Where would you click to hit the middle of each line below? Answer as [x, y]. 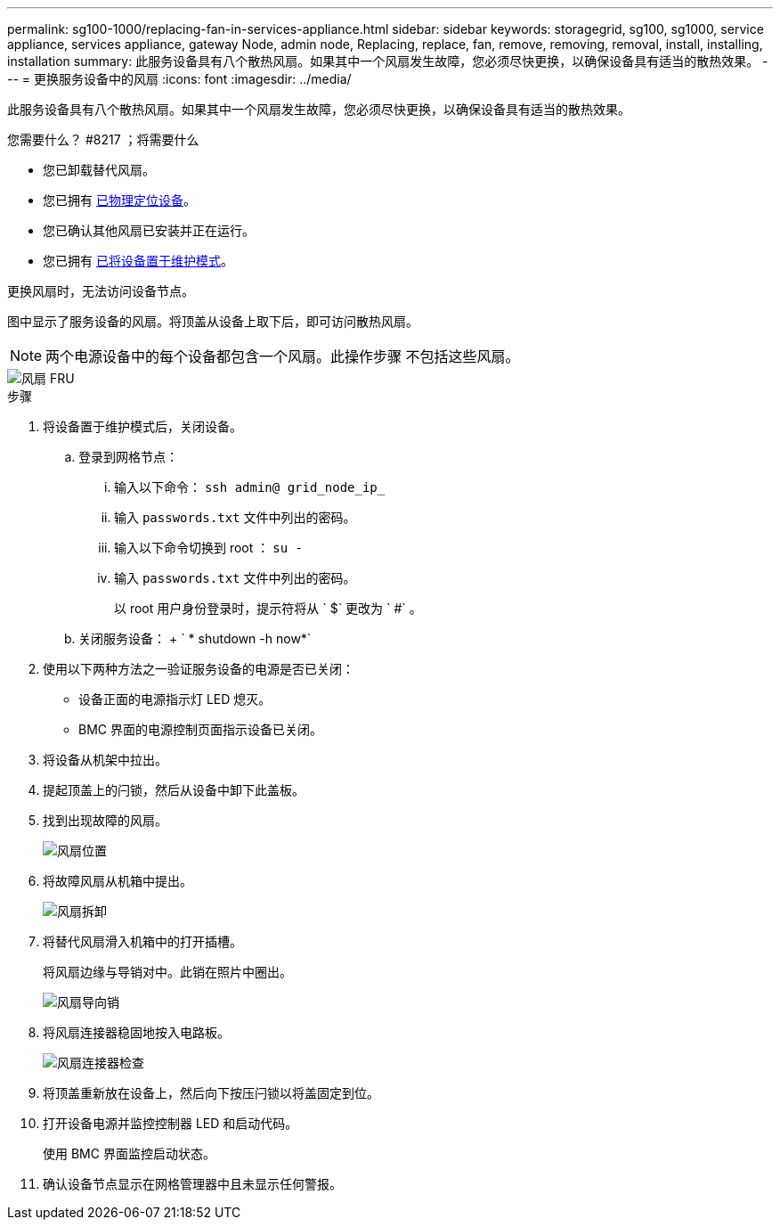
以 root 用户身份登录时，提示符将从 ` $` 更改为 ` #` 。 [268, 608]
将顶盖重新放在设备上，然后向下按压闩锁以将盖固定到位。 [211, 1093]
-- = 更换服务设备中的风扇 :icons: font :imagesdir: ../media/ [179, 79]
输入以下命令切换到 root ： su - [208, 548]
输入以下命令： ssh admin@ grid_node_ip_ [250, 487]
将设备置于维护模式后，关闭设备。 [142, 426]
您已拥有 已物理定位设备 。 [119, 200]
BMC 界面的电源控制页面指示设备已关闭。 [200, 729]
